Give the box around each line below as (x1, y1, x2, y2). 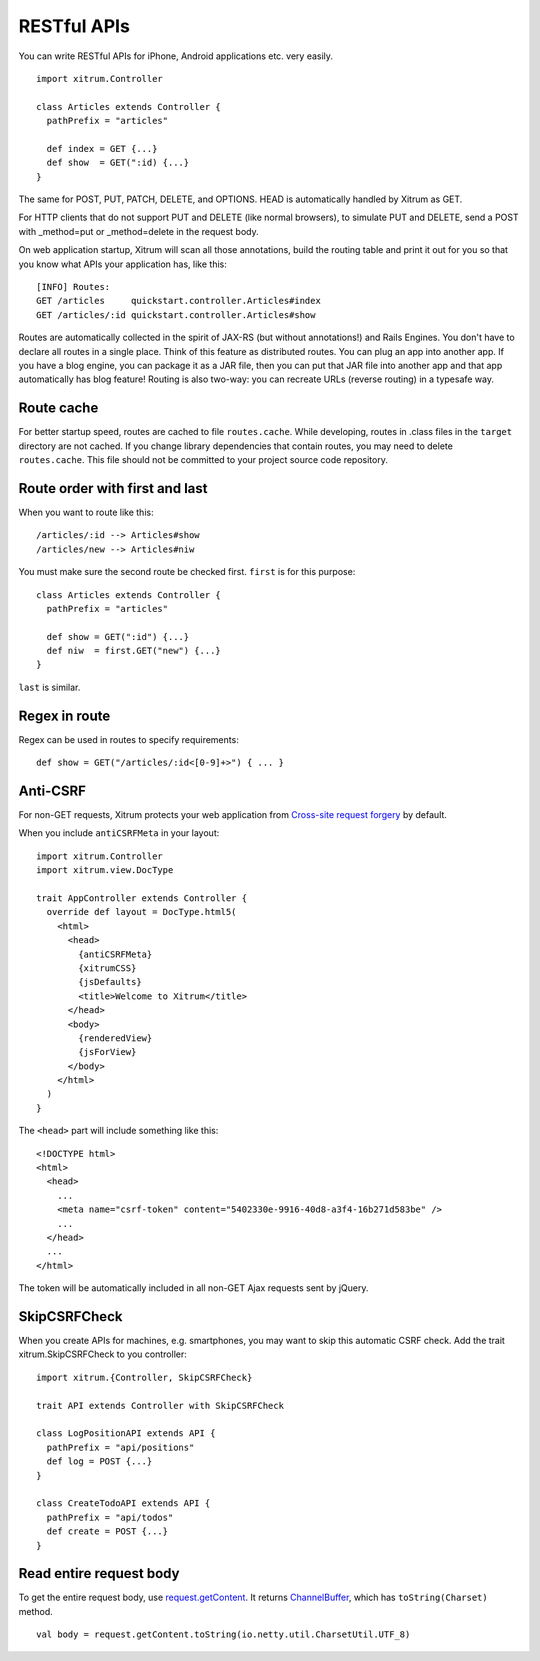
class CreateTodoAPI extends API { (36, 1498, 211, 1509)
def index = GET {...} (46, 143, 158, 154)
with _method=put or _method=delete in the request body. (18, 225, 259, 237)
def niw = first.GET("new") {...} (46, 645, 222, 657)
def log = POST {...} (46, 1456, 153, 1467)
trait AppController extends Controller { (36, 893, 248, 904)
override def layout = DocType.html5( (46, 906, 237, 918)
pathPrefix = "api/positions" (46, 1441, 195, 1453)
